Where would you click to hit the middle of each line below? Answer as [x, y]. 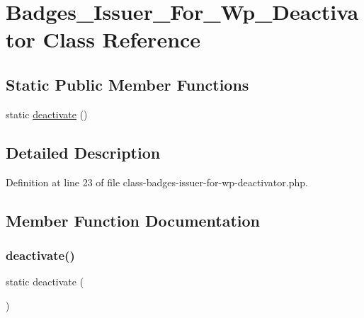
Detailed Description [83, 152]
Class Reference [122, 39]
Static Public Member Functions [127, 84]
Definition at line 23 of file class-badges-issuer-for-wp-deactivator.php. [157, 182]
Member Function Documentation [133, 220]
